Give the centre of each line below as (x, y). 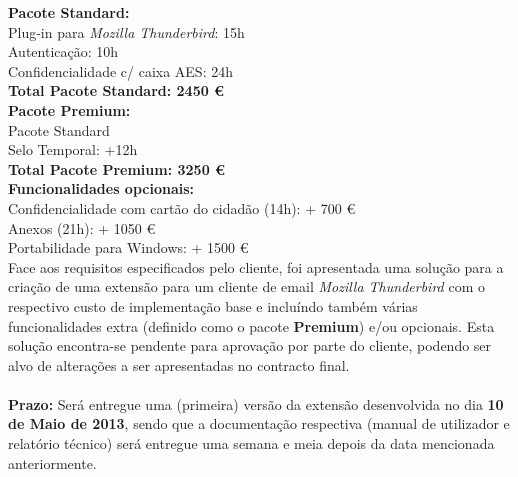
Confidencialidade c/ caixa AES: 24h (120, 70)
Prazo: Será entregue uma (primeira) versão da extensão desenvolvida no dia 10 (256, 403)
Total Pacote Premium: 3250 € (117, 168)
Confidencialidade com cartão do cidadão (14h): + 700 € (182, 207)
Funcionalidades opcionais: (101, 188)
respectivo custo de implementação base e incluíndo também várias (213, 305)
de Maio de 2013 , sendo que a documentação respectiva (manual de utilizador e (259, 423)
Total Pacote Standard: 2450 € (116, 90)
